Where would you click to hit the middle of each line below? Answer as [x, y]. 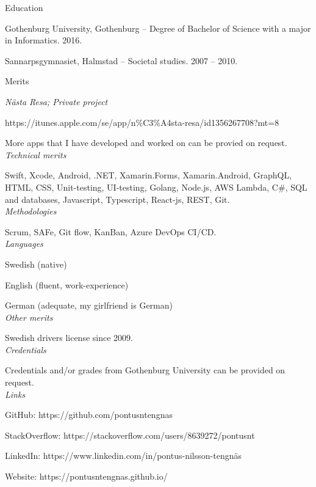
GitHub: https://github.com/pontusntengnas [89, 415]
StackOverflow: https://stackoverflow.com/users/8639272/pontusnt [130, 435]
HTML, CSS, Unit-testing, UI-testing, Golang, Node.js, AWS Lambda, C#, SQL [156, 187]
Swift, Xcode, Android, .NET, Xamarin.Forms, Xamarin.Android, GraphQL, [149, 175]
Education [24, 7]
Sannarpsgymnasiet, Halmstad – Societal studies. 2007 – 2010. [121, 60]
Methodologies [31, 211]
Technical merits [36, 154]
